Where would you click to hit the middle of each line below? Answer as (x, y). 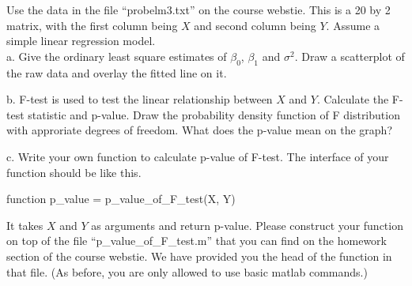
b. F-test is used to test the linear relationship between (140, 99)
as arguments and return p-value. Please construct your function (247, 225)
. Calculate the (353, 99)
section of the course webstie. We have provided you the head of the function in (199, 256)
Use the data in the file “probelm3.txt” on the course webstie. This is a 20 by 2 (198, 9)
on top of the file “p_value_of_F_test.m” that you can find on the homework (197, 241)
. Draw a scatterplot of (350, 56)
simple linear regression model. (81, 41)
